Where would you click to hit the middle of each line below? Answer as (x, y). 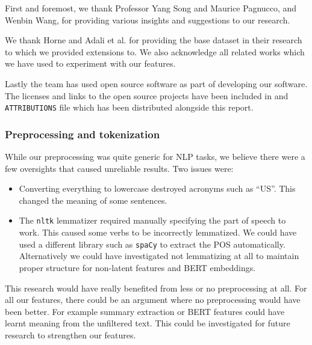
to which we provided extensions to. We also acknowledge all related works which (155, 51)
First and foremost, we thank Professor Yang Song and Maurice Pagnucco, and (151, 8)
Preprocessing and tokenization (83, 134)
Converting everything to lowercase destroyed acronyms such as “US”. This (157, 188)
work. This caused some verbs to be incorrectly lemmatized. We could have (158, 232)
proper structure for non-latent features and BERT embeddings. (137, 267)
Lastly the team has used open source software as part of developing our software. (156, 83)
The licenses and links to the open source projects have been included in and (147, 95)
